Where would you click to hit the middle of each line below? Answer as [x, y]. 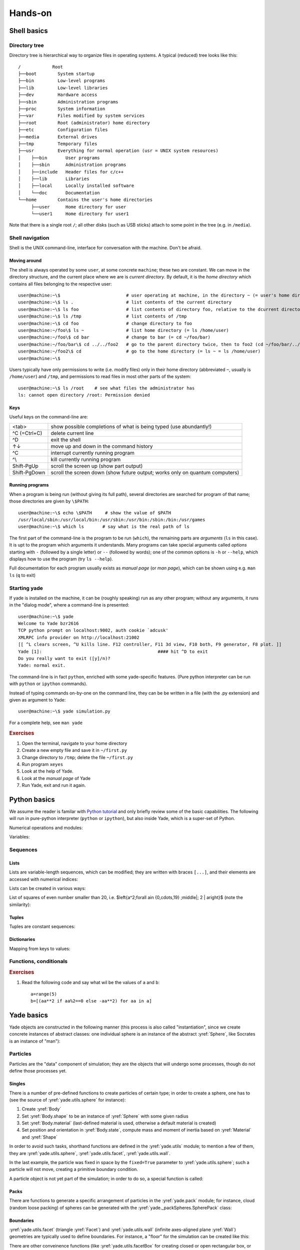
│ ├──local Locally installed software [76, 186]
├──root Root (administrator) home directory [84, 123]
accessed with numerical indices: [44, 879]
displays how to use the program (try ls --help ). [61, 559]
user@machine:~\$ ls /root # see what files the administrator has [106, 388]
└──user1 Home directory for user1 [80, 213]
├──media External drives [58, 137]
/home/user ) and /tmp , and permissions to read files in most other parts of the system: [100, 376]
